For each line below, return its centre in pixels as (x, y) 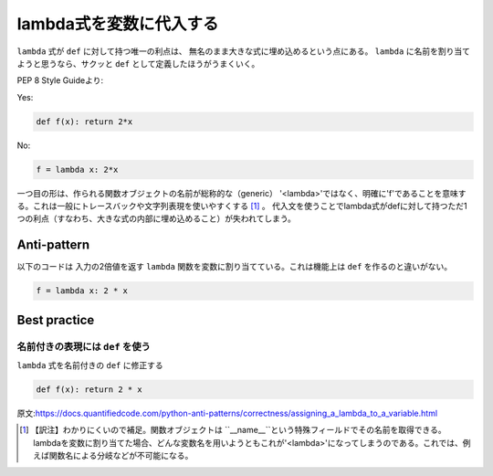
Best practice (56, 320)
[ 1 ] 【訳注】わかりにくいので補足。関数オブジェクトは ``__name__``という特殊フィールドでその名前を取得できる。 (233, 430)
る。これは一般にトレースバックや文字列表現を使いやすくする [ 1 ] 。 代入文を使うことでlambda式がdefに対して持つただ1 (242, 206)
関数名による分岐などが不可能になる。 (121, 456)
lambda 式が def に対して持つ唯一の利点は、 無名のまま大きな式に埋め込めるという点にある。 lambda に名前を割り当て (243, 51)
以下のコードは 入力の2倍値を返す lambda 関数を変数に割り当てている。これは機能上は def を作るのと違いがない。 (235, 267)
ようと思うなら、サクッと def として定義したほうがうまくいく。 (138, 63)
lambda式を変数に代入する (118, 24)
